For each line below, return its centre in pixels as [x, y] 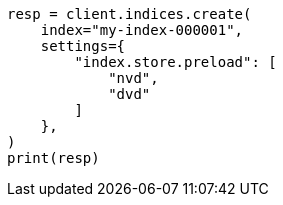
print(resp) [53, 158]
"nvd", [133, 78]
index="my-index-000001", [142, 30]
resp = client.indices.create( [129, 14]
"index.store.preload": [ [175, 62]
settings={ [83, 46]
